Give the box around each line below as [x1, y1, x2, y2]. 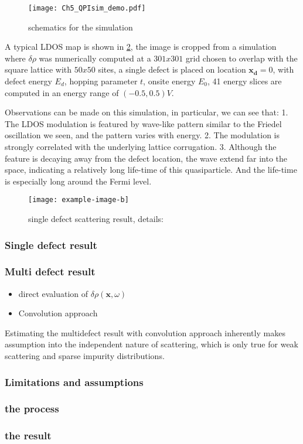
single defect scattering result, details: [28, 213, 164, 225]
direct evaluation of [18, 287, 88, 299]
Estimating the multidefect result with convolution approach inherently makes [5, 326, 285, 339]
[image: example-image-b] [28, 196, 129, 204]
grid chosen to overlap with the [186, 52, 298, 64]
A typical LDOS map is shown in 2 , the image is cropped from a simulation [5, 40, 277, 53]
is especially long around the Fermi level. [5, 175, 152, 187]
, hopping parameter [64, 75, 138, 87]
